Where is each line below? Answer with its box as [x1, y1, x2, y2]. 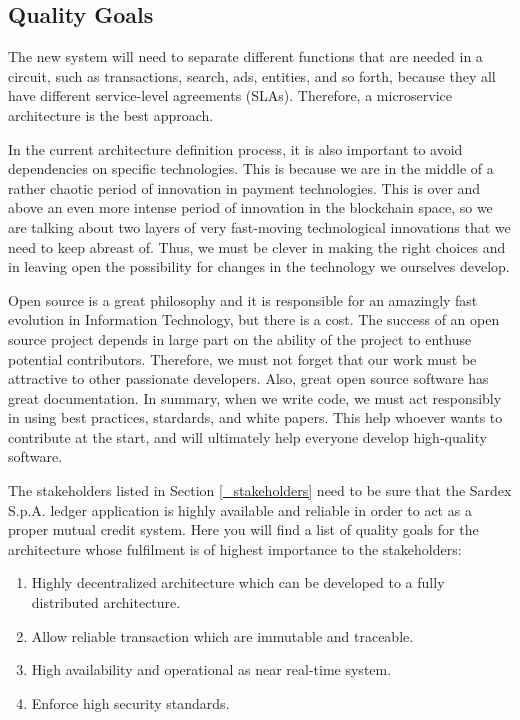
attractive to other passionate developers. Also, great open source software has [8, 368, 489, 389]
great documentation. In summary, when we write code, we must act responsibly [8, 387, 502, 408]
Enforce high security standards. [31, 692, 230, 713]
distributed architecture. [31, 592, 181, 613]
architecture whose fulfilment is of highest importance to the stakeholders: [8, 538, 462, 559]
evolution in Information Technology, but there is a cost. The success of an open [8, 309, 500, 330]
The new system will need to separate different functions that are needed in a [8, 46, 483, 67]
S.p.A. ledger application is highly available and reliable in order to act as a [8, 499, 472, 520]
